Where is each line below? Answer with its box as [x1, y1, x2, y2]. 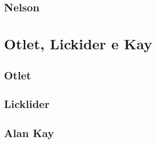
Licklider [4, 96, 50, 111]
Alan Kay [4, 125, 54, 141]
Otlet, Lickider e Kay [4, 33, 153, 53]
